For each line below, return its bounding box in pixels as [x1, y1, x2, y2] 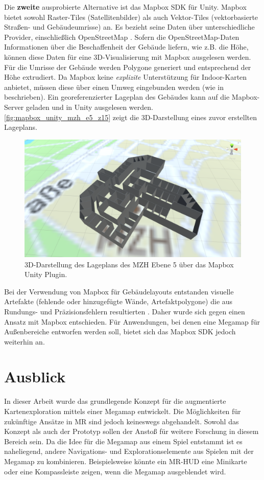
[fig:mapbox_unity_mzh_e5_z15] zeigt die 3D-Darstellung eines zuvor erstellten [4, 111, 257, 122]
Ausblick [4, 366, 66, 387]
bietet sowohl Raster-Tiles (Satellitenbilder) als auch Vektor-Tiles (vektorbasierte [4, 11, 258, 22]
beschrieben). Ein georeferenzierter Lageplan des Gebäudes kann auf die [4, 92, 230, 102]
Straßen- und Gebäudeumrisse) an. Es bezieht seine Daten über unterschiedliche [4, 21, 255, 32]
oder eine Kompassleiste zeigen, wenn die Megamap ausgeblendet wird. [4, 466, 226, 476]
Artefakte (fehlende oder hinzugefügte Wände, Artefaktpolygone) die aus [4, 296, 233, 307]
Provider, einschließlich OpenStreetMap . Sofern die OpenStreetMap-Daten [4, 31, 239, 42]
